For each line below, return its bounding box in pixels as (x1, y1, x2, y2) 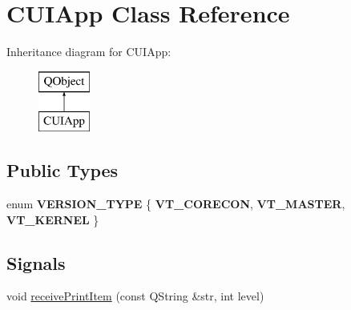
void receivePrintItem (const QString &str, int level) (6, 288, 264, 304)
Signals (6, 250, 66, 275)
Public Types (6, 158, 119, 183)
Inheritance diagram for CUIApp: (6, 43, 171, 60)
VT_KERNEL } (6, 211, 99, 227)
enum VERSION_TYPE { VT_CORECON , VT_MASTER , (6, 195, 345, 212)
